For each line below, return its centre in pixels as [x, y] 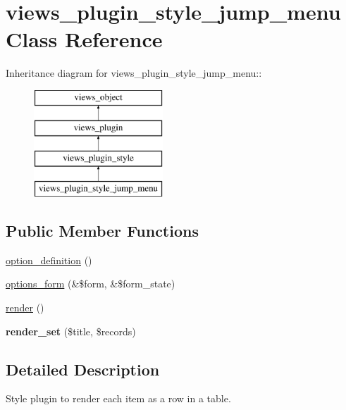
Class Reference [84, 39]
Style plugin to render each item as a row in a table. [118, 398]
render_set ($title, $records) [71, 331]
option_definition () [49, 260]
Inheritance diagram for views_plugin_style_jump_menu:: [134, 73]
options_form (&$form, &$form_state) [91, 284]
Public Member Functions [102, 231]
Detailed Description [83, 369]
